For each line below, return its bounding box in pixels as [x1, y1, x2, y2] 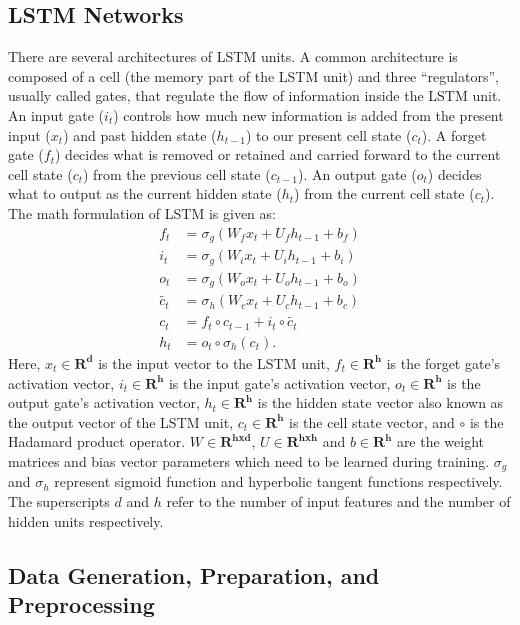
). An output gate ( [298, 163, 417, 184]
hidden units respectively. [8, 510, 164, 531]
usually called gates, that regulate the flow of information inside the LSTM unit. [8, 85, 502, 106]
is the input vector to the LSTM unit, [98, 352, 330, 373]
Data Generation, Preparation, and [8, 559, 380, 590]
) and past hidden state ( [63, 124, 217, 145]
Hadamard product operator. [8, 431, 186, 452]
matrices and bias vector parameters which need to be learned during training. [8, 450, 490, 471]
